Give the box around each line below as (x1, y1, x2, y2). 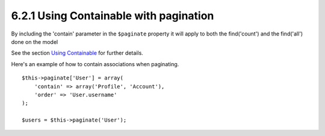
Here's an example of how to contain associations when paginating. (11, 60, 179, 67)
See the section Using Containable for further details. (11, 49, 144, 57)
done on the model (11, 38, 58, 45)
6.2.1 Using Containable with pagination (11, 9, 214, 22)
